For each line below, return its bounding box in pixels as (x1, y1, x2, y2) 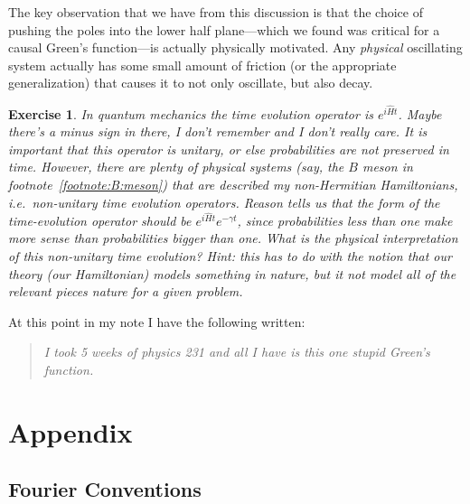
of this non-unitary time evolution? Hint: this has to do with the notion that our (8, 247, 452, 265)
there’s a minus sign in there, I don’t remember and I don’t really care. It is (8, 122, 428, 141)
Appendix (8, 413, 133, 450)
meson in (362, 157, 413, 176)
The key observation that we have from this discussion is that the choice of (8, 3, 423, 21)
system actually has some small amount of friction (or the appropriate (8, 55, 397, 74)
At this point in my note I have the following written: (8, 312, 305, 331)
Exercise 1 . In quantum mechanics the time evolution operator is (8, 104, 373, 123)
